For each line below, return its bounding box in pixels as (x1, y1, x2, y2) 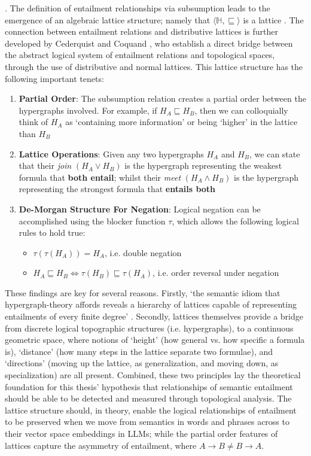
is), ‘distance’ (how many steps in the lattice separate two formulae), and (5, 345, 273, 357)
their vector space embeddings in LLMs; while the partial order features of (5, 427, 278, 439)
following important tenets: (5, 72, 104, 84)
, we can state (249, 147, 300, 160)
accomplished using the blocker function (19, 214, 166, 227)
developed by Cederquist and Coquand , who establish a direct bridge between (5, 37, 293, 49)
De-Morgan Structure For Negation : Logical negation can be (19, 202, 261, 215)
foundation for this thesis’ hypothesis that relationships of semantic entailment (5, 380, 293, 393)
